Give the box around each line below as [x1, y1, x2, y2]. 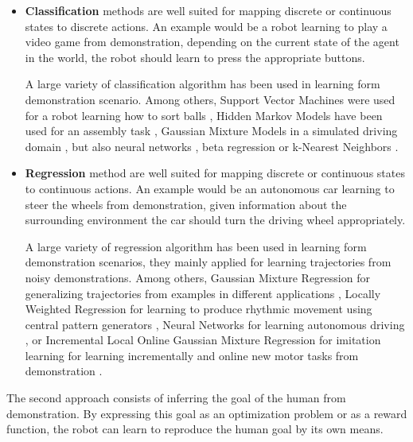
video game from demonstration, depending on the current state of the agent [25, 33, 399, 50]
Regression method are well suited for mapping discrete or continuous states [25, 165, 405, 181]
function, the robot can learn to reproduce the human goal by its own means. [6, 421, 384, 437]
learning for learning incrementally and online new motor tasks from [25, 347, 359, 363]
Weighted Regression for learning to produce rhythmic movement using [25, 300, 372, 317]
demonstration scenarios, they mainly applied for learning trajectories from [25, 254, 392, 270]
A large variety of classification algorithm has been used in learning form [25, 76, 380, 92]
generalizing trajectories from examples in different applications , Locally [25, 285, 381, 301]
